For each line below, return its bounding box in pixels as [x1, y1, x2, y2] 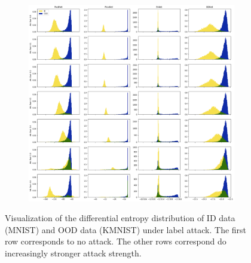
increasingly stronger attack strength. [5, 246, 142, 259]
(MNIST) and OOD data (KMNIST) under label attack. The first [5, 223, 247, 236]
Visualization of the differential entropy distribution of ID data [5, 212, 235, 224]
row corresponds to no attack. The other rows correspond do [5, 235, 226, 247]
